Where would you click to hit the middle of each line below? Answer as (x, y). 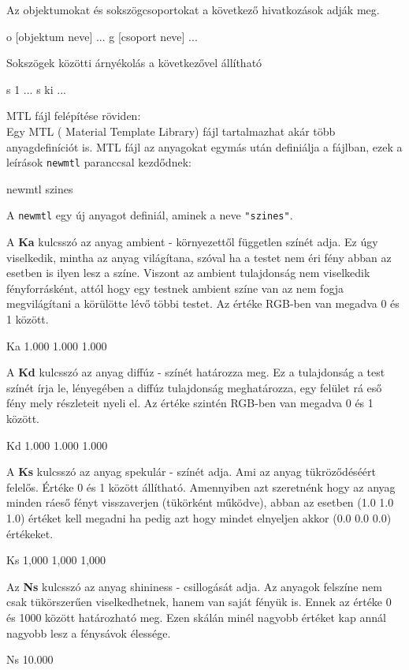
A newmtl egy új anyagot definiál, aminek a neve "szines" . (150, 215)
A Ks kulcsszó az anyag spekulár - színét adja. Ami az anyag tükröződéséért (191, 472)
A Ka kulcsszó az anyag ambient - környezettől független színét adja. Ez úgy (192, 242)
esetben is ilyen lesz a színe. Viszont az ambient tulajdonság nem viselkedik (188, 273)
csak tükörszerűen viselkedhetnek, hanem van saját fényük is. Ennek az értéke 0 (199, 602)
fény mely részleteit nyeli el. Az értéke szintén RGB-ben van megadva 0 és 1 (190, 403)
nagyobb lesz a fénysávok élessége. (89, 633)
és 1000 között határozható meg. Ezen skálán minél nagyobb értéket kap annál (196, 617)
